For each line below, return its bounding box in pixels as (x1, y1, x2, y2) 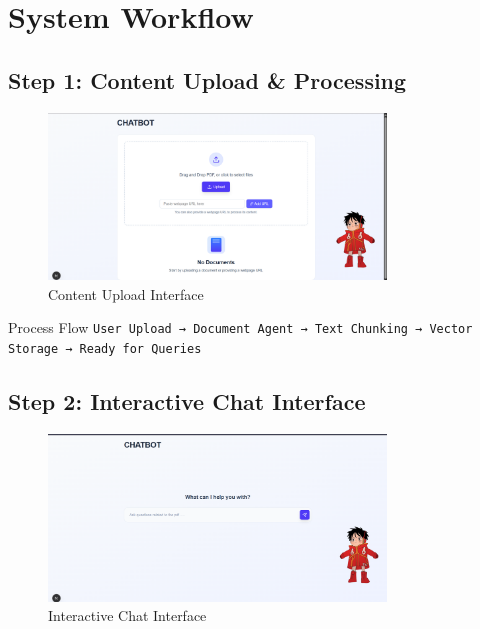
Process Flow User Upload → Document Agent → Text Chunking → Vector (8, 317, 473, 338)
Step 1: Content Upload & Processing (8, 64, 407, 95)
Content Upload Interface (48, 283, 204, 304)
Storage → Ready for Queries (8, 342, 202, 357)
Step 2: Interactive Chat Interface (8, 386, 366, 417)
